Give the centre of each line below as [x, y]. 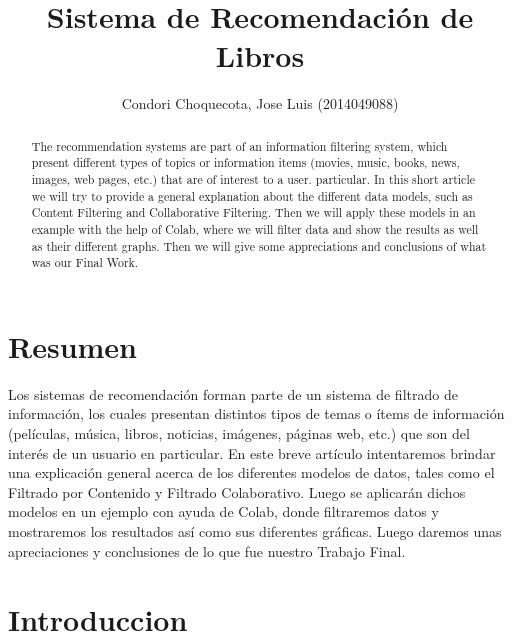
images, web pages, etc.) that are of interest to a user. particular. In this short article [253, 179]
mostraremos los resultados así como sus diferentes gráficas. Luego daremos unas [255, 531]
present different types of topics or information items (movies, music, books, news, [245, 162]
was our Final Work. [85, 262]
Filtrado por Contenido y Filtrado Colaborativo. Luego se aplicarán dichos [237, 491]
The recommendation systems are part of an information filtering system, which [239, 145]
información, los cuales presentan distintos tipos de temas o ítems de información [256, 413]
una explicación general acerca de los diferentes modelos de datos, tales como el [251, 472]
